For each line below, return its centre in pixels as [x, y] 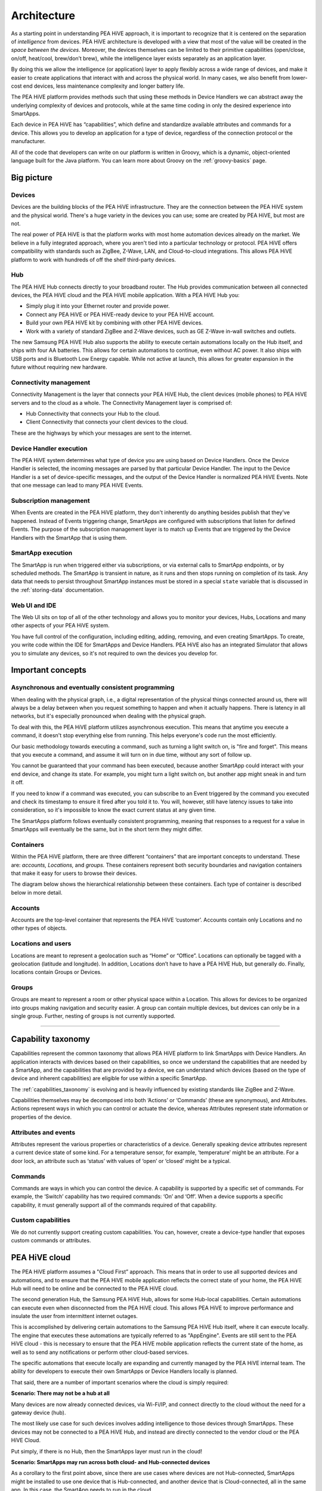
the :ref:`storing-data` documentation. [58, 590]
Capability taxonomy [51, 1039]
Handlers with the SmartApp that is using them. [69, 537]
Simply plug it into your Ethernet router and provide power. [98, 306]
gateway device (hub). [38, 1413]
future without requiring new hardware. [59, 367]
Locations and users [41, 944]
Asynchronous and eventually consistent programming [93, 688]
